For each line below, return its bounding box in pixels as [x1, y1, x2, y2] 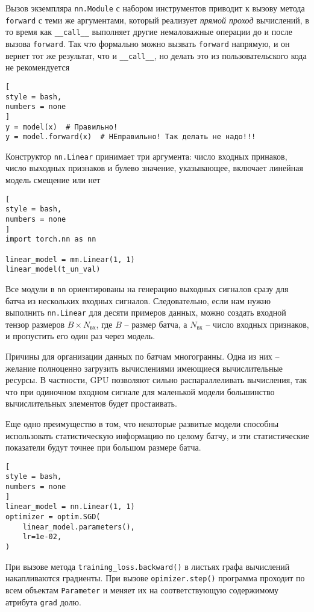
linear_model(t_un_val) [5, 265, 101, 274]
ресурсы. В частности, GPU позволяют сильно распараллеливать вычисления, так [5, 373, 307, 386]
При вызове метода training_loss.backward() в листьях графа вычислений [5, 560, 290, 572]
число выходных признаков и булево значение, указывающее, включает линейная [5, 161, 303, 174]
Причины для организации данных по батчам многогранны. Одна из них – [5, 350, 280, 362]
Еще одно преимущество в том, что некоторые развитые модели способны [5, 417, 279, 429]
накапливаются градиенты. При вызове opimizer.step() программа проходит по [5, 572, 305, 584]
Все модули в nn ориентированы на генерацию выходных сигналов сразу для [5, 282, 289, 295]
